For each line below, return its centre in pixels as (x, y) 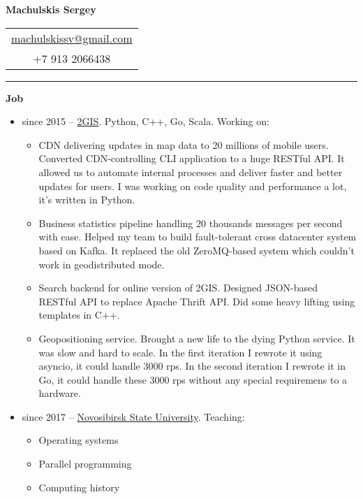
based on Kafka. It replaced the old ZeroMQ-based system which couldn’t (197, 250)
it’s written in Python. (87, 200)
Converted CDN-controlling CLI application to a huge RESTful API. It (192, 158)
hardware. (60, 393)
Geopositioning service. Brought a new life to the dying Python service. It (197, 338)
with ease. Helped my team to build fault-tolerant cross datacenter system (198, 237)
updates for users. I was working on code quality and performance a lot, (193, 186)
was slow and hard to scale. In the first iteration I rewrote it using (180, 352)
